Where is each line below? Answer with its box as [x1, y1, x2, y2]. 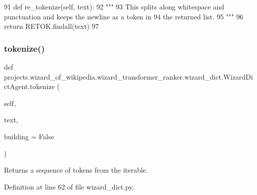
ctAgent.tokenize [4, 81, 55, 92]
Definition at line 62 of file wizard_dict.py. [4, 181, 134, 192]
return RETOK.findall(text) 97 [4, 21, 99, 31]
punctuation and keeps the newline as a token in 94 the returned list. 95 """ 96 [4, 11, 244, 21]
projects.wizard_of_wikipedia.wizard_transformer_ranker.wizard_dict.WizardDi [4, 71, 253, 82]
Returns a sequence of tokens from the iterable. [4, 165, 148, 175]
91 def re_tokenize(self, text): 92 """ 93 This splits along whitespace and [4, 1, 225, 11]
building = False [4, 131, 54, 141]
